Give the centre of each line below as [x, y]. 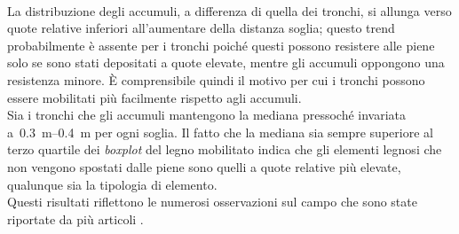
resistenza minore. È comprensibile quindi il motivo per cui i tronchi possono [216, 79]
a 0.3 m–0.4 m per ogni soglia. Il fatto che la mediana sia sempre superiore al [220, 132]
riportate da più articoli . [75, 218]
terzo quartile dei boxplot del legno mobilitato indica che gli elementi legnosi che [225, 149]
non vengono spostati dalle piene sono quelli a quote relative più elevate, [204, 166]
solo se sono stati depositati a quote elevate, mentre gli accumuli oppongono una [226, 62]
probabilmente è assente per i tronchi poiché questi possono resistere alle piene [221, 45]
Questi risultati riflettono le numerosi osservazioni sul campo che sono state [212, 202]
